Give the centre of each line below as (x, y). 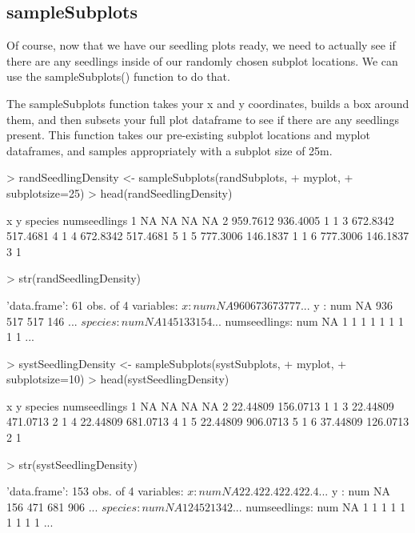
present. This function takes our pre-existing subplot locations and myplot (188, 135)
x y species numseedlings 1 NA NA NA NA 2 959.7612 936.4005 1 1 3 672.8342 (200, 220)
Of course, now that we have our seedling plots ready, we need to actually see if (201, 45)
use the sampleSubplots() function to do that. (118, 76)
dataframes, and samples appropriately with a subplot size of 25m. (170, 150)
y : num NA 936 (353, 305)
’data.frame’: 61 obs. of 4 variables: (92, 305)
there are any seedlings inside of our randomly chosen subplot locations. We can (202, 60)
